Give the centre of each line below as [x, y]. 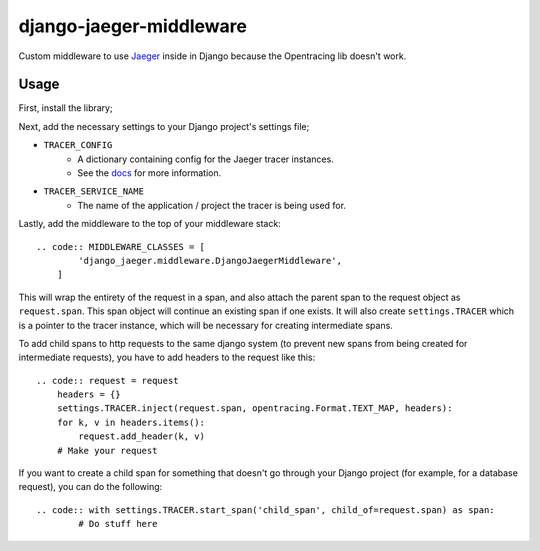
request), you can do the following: [90, 487]
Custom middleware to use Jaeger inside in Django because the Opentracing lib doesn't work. [212, 56]
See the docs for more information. [149, 173]
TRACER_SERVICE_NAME [94, 191]
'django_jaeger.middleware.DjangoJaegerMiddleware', [210, 260]
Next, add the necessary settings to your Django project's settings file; [164, 126]
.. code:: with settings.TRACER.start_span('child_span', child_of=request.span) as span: [265, 509]
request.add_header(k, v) [141, 436]
